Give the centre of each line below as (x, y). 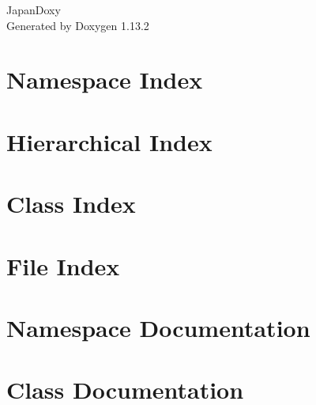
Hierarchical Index (109, 141)
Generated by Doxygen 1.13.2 (78, 25)
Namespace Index (105, 79)
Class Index (71, 204)
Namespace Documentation (158, 327)
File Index (63, 265)
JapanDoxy (34, 9)
